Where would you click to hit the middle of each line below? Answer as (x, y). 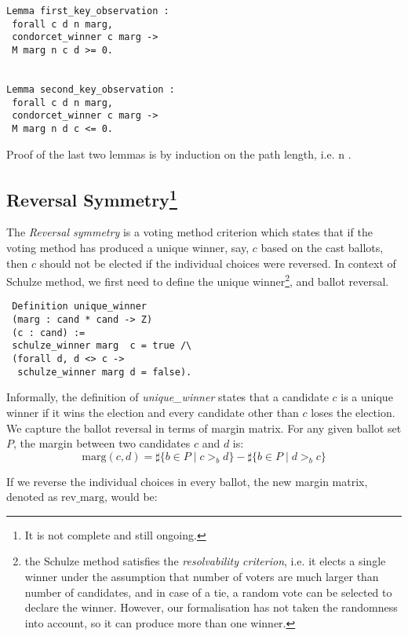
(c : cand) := (49, 333)
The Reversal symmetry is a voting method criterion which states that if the (189, 232)
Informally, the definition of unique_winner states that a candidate (168, 397)
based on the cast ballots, (322, 247)
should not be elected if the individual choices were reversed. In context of (218, 263)
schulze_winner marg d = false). (105, 372)
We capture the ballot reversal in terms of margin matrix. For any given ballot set (204, 428)
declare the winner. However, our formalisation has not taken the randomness (211, 607)
